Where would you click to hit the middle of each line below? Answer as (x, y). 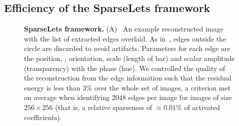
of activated (202, 107)
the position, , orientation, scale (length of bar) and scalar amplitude (129, 58)
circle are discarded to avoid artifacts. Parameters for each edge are (127, 48)
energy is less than (52, 87)
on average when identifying (67, 97)
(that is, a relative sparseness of (103, 107)
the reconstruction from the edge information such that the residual (128, 78)
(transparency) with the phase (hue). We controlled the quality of (125, 68)
